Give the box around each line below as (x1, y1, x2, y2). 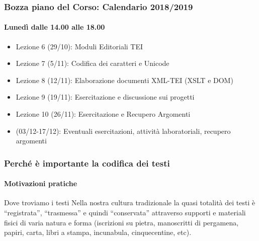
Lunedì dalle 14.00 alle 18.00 (4, 22, 105, 32)
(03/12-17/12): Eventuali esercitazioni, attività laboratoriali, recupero (16, 125, 231, 136)
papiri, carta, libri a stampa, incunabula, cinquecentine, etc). (4, 227, 192, 237)
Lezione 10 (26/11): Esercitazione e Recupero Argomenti (16, 109, 191, 119)
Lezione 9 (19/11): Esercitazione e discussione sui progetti (16, 92, 195, 102)
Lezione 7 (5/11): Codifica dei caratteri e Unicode (16, 58, 169, 68)
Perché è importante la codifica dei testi (4, 156, 170, 169)
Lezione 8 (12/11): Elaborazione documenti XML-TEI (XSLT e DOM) (16, 74, 233, 85)
